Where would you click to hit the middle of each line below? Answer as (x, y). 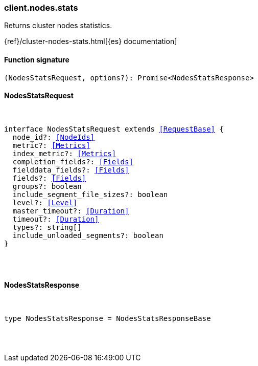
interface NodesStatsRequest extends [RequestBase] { (114, 129)
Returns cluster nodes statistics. (58, 26)
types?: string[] (47, 227)
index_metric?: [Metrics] (64, 153)
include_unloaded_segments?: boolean (88, 235)
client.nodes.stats (41, 8)
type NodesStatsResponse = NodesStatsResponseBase (108, 319)
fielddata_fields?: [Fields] (71, 170)
